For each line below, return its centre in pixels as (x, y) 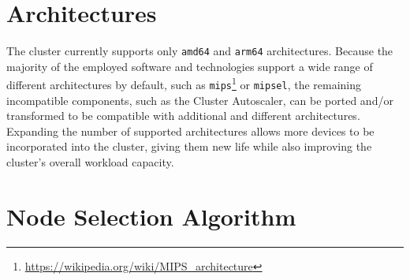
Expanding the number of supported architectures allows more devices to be (190, 131)
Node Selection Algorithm (151, 216)
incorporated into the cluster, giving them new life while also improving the (189, 146)
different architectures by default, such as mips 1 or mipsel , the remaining (184, 84)
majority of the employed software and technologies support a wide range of (190, 66)
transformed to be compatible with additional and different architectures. (183, 116)
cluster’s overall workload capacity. (90, 162)
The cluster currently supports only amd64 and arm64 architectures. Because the (200, 51)
